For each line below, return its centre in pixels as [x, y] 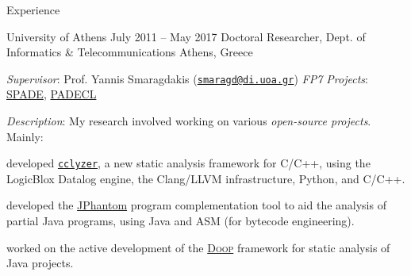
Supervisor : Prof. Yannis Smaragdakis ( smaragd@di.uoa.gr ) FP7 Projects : [187, 78]
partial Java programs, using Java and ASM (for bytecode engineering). [181, 221]
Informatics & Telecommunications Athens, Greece [130, 52]
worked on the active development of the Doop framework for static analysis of [198, 247]
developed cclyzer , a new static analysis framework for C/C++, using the [188, 163]
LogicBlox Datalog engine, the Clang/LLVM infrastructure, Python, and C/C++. [206, 178]
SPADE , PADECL [52, 94]
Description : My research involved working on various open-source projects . [189, 121]
